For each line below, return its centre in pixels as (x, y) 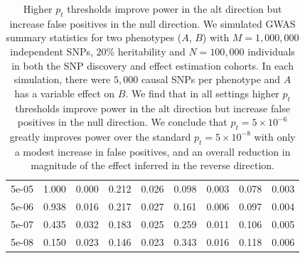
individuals (271, 51)
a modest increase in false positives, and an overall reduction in (152, 151)
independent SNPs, (52, 51)
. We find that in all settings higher (202, 93)
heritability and (151, 51)
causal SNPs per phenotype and (211, 79)
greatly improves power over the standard (100, 136)
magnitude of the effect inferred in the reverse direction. (152, 165)
